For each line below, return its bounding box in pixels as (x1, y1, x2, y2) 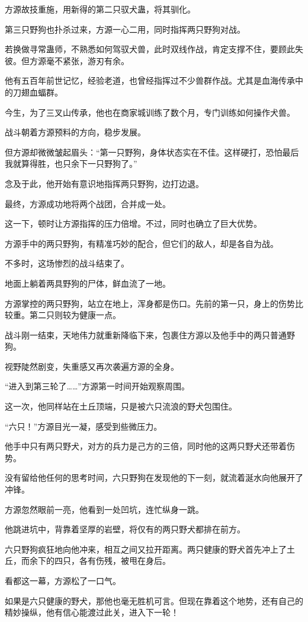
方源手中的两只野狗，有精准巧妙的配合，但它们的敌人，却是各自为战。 (5, 237, 278, 249)
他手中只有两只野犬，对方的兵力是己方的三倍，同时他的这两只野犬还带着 (5, 440, 287, 452)
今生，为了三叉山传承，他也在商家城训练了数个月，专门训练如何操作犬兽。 (5, 106, 295, 118)
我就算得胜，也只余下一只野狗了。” (5, 157, 137, 170)
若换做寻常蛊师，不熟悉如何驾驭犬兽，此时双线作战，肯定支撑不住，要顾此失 (5, 43, 303, 55)
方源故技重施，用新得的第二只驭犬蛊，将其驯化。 (5, 3, 195, 15)
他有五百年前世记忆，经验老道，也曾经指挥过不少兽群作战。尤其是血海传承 (5, 74, 295, 87)
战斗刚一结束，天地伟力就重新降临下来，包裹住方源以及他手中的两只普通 (5, 328, 287, 341)
